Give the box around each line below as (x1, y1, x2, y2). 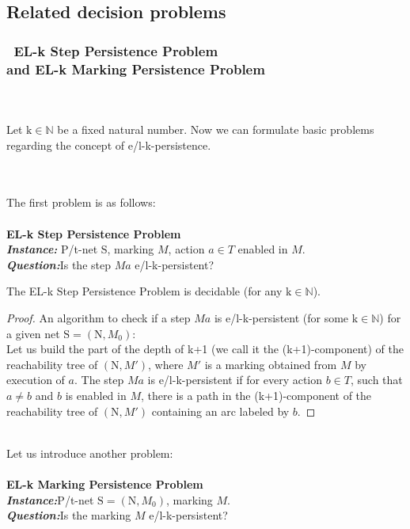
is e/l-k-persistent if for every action (147, 371, 323, 388)
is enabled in (65, 387, 127, 404)
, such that (351, 371, 403, 388)
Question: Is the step (6, 256, 111, 272)
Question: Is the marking (6, 507, 131, 523)
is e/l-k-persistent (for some (214, 310, 349, 326)
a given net (6, 325, 60, 341)
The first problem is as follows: (6, 194, 156, 211)
